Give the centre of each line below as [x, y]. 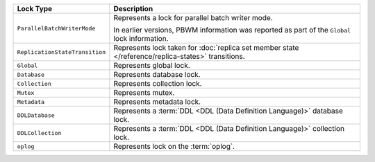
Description [133, 9]
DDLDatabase [36, 115]
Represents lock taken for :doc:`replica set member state [206, 47]
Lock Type [35, 9]
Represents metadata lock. [157, 102]
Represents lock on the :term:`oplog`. [174, 146]
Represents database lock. [157, 74]
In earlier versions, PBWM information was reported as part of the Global [232, 30]
